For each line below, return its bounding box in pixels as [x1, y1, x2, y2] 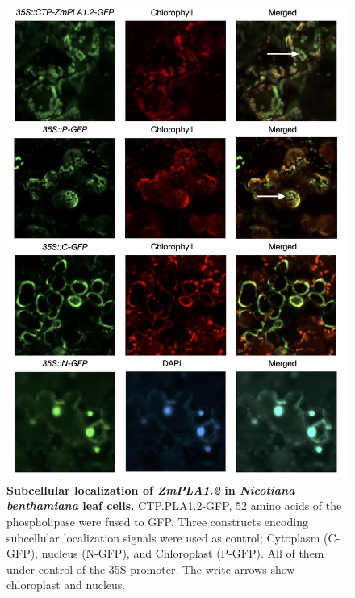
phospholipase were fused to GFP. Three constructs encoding [6, 512, 308, 529]
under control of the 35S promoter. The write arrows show [6, 560, 295, 577]
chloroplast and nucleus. [6, 576, 126, 593]
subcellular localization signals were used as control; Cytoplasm [6, 529, 320, 546]
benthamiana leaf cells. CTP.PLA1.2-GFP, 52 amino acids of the [6, 497, 342, 514]
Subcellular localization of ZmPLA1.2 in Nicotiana [6, 481, 295, 498]
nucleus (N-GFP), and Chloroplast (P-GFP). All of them [41, 545, 324, 562]
